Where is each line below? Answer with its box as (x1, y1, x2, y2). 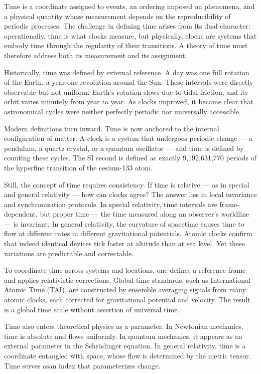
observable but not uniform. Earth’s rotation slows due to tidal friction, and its (4, 86, 248, 97)
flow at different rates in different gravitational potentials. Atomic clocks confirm (4, 228, 252, 239)
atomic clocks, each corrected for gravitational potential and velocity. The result (4, 294, 250, 305)
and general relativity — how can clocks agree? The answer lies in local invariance (4, 189, 257, 200)
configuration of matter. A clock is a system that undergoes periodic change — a (4, 133, 253, 143)
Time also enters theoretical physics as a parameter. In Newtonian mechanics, (4, 321, 243, 331)
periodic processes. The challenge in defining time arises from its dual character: (4, 21, 250, 31)
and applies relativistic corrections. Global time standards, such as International (4, 274, 250, 285)
